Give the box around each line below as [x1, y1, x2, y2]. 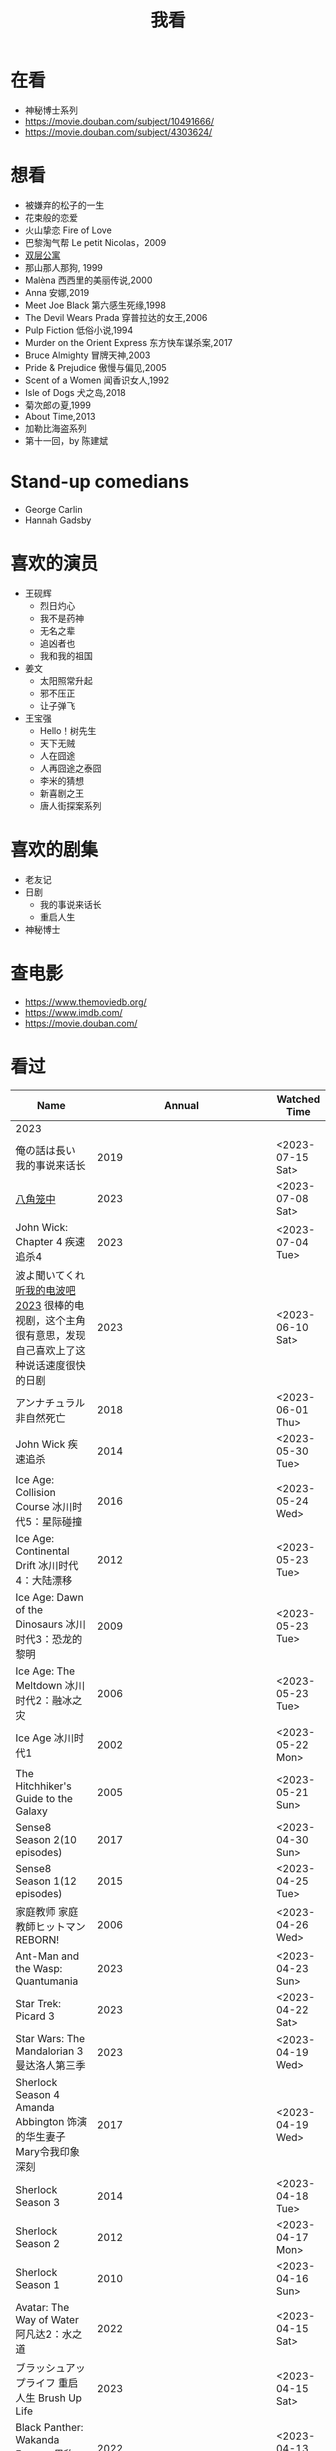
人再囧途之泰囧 [39, 762, 102, 774]
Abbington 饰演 [15, 2114, 88, 2128]
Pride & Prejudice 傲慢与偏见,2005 [24, 361, 167, 373]
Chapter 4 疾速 [15, 1234, 86, 1248]
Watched [276, 1092, 321, 1106]
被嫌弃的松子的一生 [24, 199, 105, 211]
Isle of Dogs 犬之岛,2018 [24, 386, 127, 398]
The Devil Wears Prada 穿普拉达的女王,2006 [24, 311, 208, 323]
